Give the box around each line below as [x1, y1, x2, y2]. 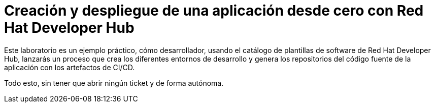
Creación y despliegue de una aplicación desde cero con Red [4, 2, 424, 19]
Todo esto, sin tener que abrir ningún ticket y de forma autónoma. [4, 78, 224, 87]
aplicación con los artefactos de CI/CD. [4, 63, 135, 72]
